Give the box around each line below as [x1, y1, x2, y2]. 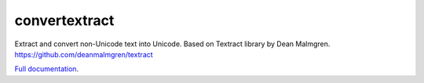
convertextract [14, 12, 115, 29]
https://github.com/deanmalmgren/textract [14, 49, 153, 59]
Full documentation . [14, 64, 79, 74]
